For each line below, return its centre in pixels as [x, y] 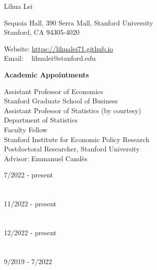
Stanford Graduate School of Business [61, 101]
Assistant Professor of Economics [54, 91]
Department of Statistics [41, 120]
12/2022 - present [30, 232]
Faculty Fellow [26, 129]
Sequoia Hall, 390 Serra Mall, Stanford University [79, 22]
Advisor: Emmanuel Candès [46, 158]
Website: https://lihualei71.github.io [59, 48]
